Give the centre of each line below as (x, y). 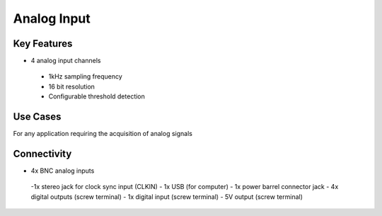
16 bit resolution (72, 86)
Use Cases (37, 117)
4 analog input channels (66, 61)
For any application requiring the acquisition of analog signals (103, 134)
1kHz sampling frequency (86, 76)
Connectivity (42, 153)
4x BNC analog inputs (63, 171)
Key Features (43, 44)
